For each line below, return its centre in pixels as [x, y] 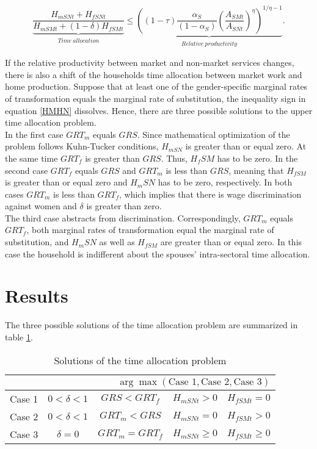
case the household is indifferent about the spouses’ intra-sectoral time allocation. [158, 253]
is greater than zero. [124, 206]
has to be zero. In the [257, 158]
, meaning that [256, 170]
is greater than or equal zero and [66, 182]
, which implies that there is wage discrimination [210, 194]
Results [37, 296]
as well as [117, 242]
